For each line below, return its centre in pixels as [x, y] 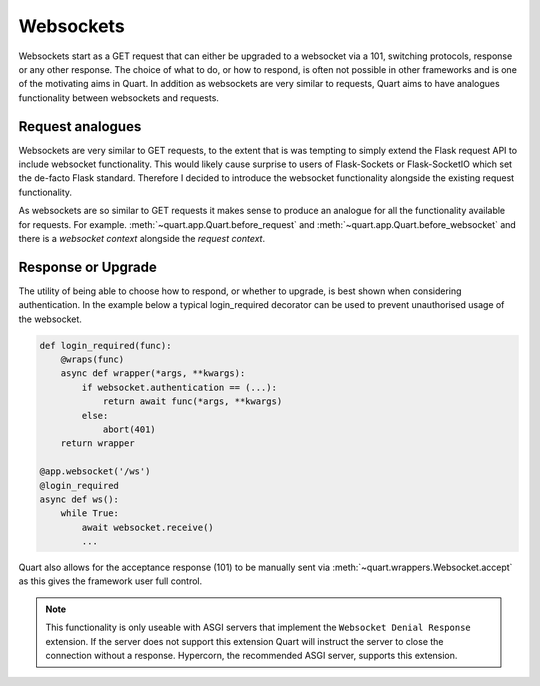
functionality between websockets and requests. [119, 97]
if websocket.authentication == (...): [179, 387]
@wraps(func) [92, 359]
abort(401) [129, 429]
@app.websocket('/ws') [95, 471]
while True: [90, 513]
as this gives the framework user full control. [110, 581]
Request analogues [80, 126]
